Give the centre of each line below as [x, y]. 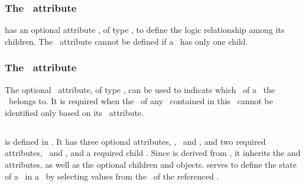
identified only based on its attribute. [74, 112]
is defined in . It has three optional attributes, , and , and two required [135, 141]
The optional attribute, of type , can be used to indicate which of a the [140, 89]
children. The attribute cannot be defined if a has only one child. [126, 41]
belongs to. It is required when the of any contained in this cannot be [141, 101]
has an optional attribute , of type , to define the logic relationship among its [145, 30]
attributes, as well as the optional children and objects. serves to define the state [151, 164]
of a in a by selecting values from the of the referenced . [112, 176]
